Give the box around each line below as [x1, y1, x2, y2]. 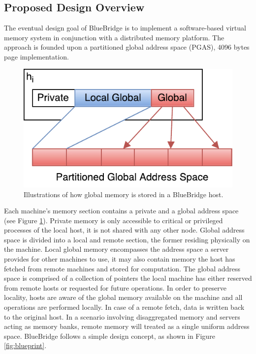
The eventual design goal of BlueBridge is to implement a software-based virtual [4, 23, 246, 33]
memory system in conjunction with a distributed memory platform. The [4, 32, 224, 42]
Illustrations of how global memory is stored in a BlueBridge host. [24, 189, 224, 199]
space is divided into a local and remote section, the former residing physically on [4, 234, 250, 244]
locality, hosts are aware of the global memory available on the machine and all [4, 292, 243, 302]
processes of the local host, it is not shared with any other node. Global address [4, 225, 245, 235]
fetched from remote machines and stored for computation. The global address [4, 263, 240, 273]
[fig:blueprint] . [4, 340, 47, 351]
